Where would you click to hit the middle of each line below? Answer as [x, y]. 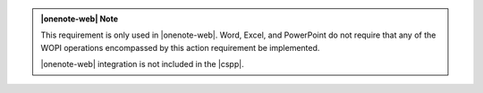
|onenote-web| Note [80, 19]
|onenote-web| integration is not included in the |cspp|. [143, 64]
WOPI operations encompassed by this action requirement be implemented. [180, 47]
